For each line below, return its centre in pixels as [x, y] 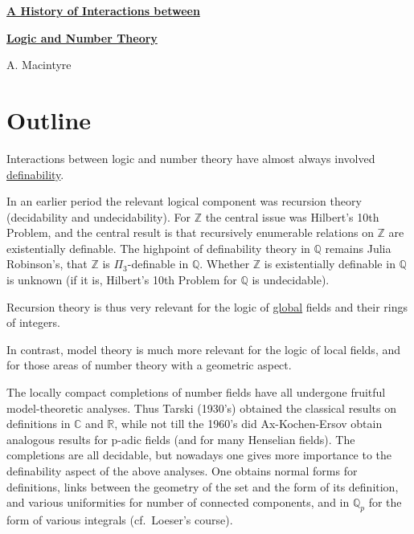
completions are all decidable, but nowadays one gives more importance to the [199, 455]
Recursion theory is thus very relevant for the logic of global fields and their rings [207, 306]
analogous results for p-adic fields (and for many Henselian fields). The [181, 439]
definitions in [39, 424]
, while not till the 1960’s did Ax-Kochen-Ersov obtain [248, 424]
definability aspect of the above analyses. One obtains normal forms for [182, 471]
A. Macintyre [39, 65]
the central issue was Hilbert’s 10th [292, 216]
